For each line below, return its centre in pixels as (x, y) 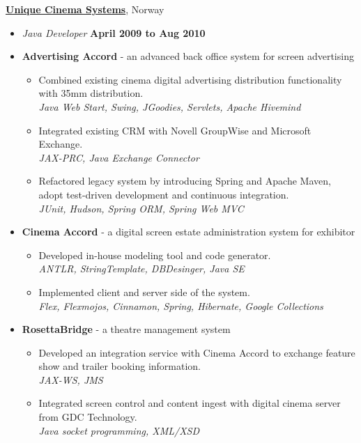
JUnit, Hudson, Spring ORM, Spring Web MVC (141, 208)
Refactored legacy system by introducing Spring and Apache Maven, (185, 181)
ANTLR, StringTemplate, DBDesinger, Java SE (141, 269)
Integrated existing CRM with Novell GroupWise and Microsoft (175, 130)
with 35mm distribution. (91, 93)
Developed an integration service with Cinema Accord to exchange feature (197, 352)
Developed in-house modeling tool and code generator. (155, 255)
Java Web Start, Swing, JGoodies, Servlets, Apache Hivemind (170, 106)
